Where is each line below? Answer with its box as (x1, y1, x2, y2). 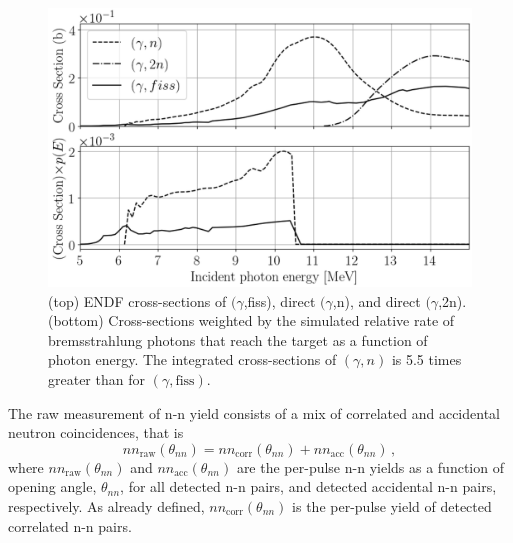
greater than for (48, 369, 145, 390)
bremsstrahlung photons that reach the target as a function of (48, 329, 428, 350)
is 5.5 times (391, 349, 462, 370)
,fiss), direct (243, 290, 316, 311)
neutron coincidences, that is (8, 422, 184, 443)
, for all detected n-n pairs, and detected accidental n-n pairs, (120, 476, 497, 497)
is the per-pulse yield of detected (292, 496, 492, 517)
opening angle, (8, 476, 97, 497)
